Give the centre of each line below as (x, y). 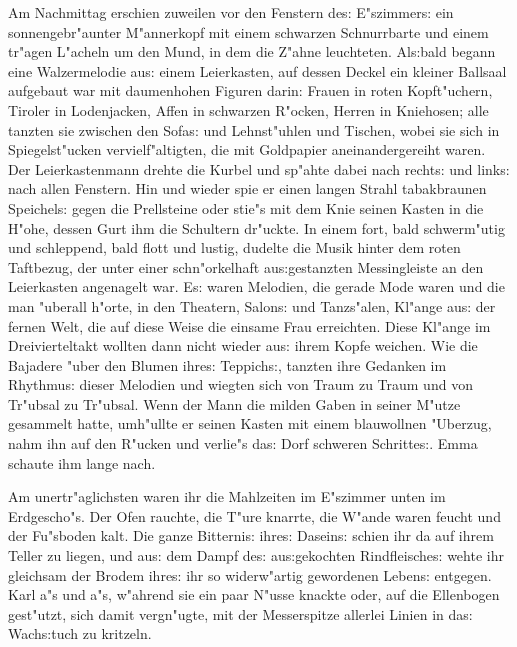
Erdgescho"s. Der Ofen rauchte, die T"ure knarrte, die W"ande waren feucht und (254, 515)
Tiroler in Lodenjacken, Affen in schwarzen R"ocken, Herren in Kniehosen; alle (248, 109)
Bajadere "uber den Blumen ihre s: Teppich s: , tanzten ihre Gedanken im (227, 364)
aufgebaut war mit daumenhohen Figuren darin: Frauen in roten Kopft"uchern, (250, 90)
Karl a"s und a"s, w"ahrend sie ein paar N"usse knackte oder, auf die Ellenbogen (254, 594)
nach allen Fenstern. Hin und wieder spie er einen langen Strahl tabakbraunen (247, 188)
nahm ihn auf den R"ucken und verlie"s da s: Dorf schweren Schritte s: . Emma (243, 443)
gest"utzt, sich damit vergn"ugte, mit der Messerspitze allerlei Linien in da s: (240, 613)
